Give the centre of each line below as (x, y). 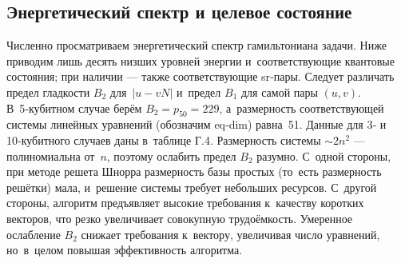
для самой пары (279, 92)
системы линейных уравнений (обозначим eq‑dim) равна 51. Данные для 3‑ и (197, 124)
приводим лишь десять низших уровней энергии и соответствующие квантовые (200, 60)
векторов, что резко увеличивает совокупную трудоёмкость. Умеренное (180, 218)
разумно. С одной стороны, (324, 155)
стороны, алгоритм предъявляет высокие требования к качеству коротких (185, 203)
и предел (199, 92)
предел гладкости (48, 92)
